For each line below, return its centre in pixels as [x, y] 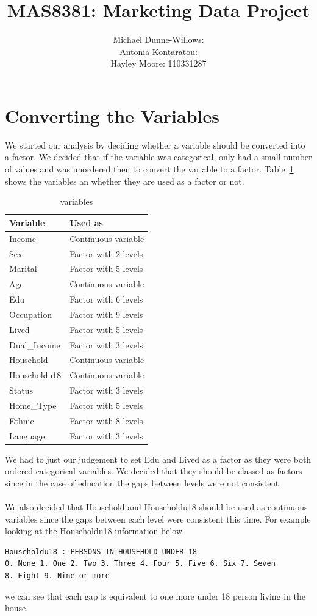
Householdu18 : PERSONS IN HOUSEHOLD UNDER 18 [101, 552]
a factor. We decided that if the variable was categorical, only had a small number [158, 157]
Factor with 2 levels [106, 253]
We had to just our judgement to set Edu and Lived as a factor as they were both [158, 459]
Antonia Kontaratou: [158, 51]
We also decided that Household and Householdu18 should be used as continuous [156, 507]
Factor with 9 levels [106, 314]
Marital [23, 269]
